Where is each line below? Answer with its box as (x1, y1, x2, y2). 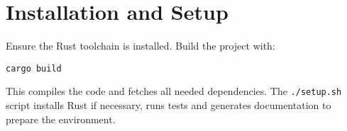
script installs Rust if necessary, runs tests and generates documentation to (6, 98, 331, 113)
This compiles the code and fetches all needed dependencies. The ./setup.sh (6, 84, 342, 98)
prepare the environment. (6, 111, 116, 126)
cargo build (6, 63, 62, 74)
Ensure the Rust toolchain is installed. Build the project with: (6, 38, 275, 53)
